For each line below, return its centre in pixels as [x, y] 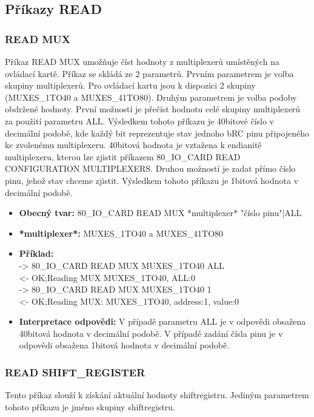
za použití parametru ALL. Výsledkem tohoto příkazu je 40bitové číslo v [139, 120]
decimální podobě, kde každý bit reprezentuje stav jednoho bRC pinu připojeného [157, 133]
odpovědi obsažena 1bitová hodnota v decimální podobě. [124, 345]
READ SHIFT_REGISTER [75, 372]
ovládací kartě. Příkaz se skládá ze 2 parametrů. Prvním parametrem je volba [149, 73]
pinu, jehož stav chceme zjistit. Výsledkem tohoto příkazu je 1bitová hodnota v [152, 180]
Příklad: [36, 253]
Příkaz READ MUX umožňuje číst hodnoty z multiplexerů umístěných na [142, 61]
